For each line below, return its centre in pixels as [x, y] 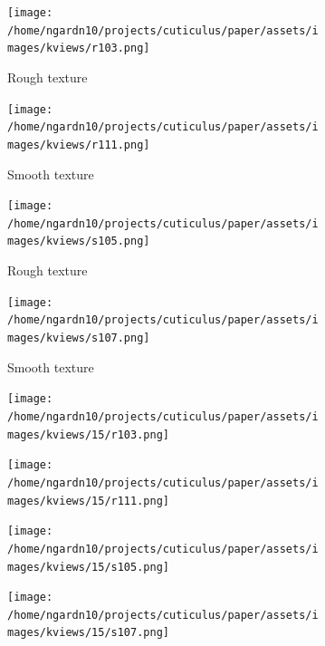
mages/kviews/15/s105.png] [88, 567]
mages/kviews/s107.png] [79, 338]
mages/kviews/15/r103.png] [88, 434]
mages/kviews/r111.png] [79, 145]
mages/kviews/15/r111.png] [88, 501]
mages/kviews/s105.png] [79, 241]
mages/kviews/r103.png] [79, 48]
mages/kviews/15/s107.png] [88, 633]
